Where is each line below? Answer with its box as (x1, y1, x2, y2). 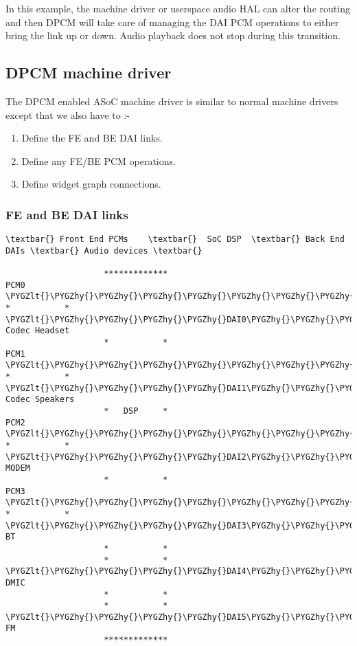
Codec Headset (5, 326, 70, 336)
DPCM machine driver (5, 62, 172, 83)
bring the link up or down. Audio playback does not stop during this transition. (5, 28, 341, 43)
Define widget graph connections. (21, 177, 161, 191)
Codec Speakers (5, 394, 75, 405)
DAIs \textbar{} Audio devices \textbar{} (5, 245, 203, 256)
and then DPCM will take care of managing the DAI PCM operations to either (5, 14, 339, 29)
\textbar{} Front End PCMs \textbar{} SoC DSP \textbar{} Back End (5, 234, 345, 245)
